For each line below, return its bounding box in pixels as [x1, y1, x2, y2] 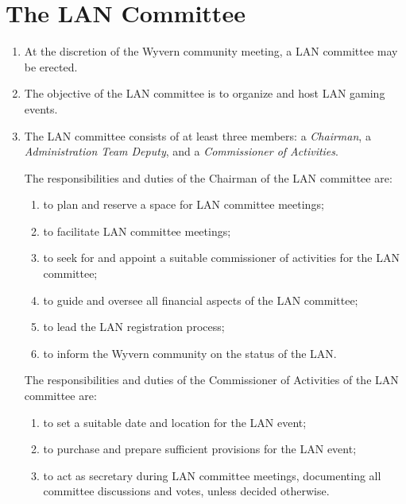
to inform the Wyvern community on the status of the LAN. [43, 344, 337, 361]
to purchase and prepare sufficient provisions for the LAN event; [43, 441, 357, 457]
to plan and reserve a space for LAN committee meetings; [43, 196, 324, 213]
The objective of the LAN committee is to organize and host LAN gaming [24, 85, 385, 102]
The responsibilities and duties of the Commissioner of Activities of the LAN [24, 371, 399, 388]
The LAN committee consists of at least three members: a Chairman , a [24, 127, 371, 144]
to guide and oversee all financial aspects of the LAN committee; [43, 291, 358, 308]
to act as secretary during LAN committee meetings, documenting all [43, 467, 381, 483]
